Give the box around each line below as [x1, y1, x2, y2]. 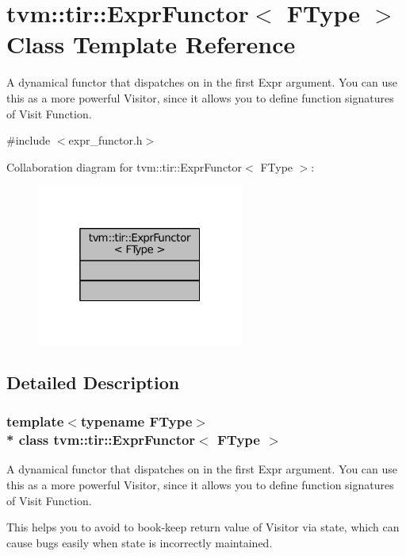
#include [6, 132, 51, 149]
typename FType [80, 411, 193, 431]
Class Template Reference [6, 28, 296, 60]
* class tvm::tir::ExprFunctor [6, 430, 196, 450]
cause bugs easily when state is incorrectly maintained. [6, 534, 273, 550]
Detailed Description [6, 369, 180, 394]
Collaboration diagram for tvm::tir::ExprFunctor [6, 158, 243, 175]
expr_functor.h [68, 132, 143, 149]
